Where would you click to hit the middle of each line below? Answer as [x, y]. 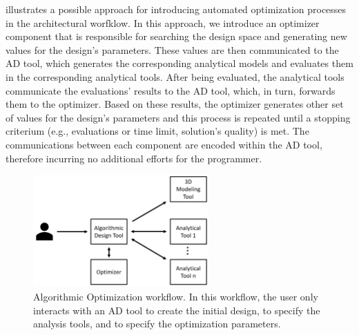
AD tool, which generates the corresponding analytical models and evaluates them [179, 63]
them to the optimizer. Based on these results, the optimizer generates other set [175, 104]
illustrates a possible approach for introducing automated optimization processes [176, 9]
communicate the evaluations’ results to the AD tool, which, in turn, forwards [171, 90]
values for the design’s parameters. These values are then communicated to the [172, 49]
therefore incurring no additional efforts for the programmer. [134, 158]
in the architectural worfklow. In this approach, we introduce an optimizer [163, 22]
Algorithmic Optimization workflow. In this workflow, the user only [176, 296]
